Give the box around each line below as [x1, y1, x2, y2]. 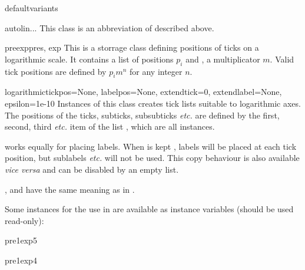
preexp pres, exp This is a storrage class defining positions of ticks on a [5, 41, 259, 54]
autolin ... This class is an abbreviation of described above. [5, 21, 214, 34]
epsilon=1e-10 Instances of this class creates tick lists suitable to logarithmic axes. [5, 97, 301, 109]
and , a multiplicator [185, 52, 260, 65]
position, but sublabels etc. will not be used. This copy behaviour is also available [5, 152, 300, 164]
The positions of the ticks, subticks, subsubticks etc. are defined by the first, [5, 108, 280, 121]
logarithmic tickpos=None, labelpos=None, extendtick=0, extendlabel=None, [5, 85, 282, 98]
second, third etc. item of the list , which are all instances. [5, 120, 215, 133]
